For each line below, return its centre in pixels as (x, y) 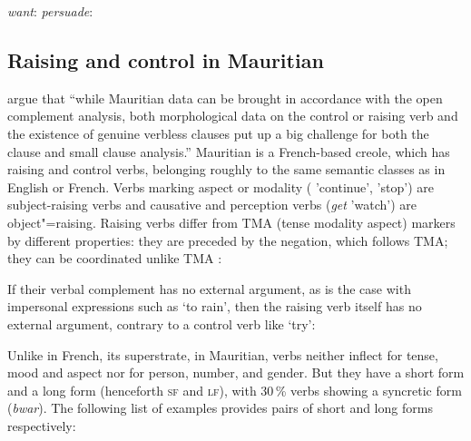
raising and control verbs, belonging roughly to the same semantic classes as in (226, 169)
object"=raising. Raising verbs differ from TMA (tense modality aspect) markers (231, 222)
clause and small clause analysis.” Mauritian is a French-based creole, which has (229, 151)
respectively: (42, 425)
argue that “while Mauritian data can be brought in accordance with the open (225, 98)
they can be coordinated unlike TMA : (115, 258)
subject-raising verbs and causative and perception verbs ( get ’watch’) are (212, 205)
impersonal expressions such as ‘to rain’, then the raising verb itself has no (215, 306)
